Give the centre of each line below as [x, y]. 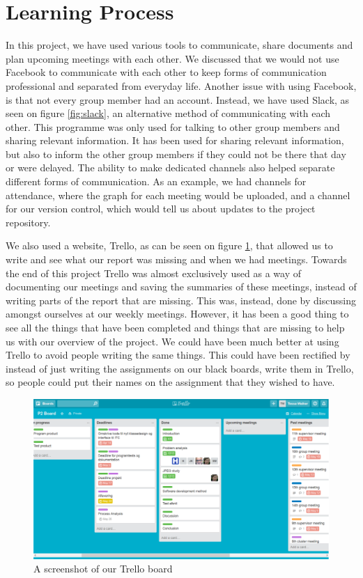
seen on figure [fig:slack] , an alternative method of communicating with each [168, 113]
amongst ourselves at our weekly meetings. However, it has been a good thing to [177, 314]
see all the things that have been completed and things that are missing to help [175, 327]
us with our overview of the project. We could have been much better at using [172, 341]
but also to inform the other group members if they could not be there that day [176, 154]
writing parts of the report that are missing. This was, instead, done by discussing [181, 300]
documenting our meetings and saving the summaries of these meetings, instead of [181, 287]
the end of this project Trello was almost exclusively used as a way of [153, 273]
